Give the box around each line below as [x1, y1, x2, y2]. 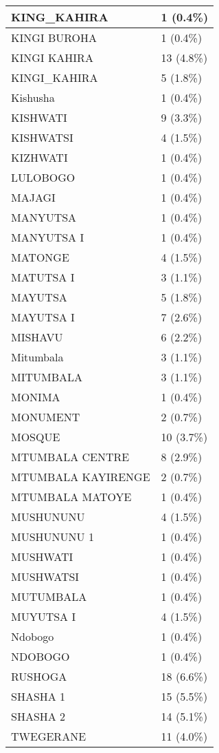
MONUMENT [11, 409, 80, 425]
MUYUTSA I [11, 608, 76, 624]
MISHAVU [11, 329, 63, 345]
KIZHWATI [11, 149, 68, 165]
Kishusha [11, 89, 55, 105]
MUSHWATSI [11, 569, 80, 584]
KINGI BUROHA [11, 30, 97, 45]
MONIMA [11, 389, 60, 405]
